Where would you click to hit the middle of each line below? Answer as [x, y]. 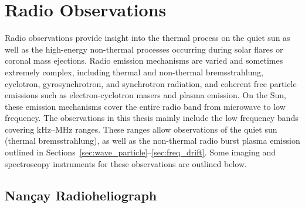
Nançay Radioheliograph [81, 195]
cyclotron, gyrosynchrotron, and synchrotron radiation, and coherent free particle [151, 83]
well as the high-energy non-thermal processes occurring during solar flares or [144, 49]
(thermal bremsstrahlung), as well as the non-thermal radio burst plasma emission [152, 141]
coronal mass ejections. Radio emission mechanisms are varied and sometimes [144, 60]
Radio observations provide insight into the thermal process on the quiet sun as [148, 38]
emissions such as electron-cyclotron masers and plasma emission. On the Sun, [145, 95]
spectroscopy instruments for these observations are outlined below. [126, 163]
